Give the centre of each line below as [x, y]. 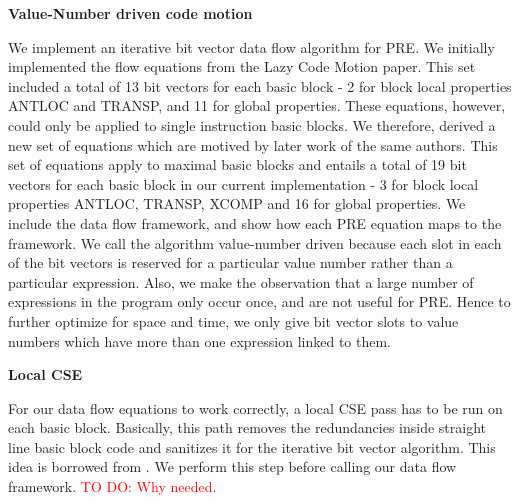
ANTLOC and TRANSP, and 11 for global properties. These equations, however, [257, 105]
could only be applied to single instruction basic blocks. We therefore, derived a [252, 124]
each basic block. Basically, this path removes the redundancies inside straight [247, 427]
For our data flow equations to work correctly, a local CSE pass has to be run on [255, 407]
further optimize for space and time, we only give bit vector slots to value [233, 320]
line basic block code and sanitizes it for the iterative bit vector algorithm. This [252, 446]
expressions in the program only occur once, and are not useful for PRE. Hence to [259, 301]
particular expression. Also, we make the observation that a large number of [241, 281]
